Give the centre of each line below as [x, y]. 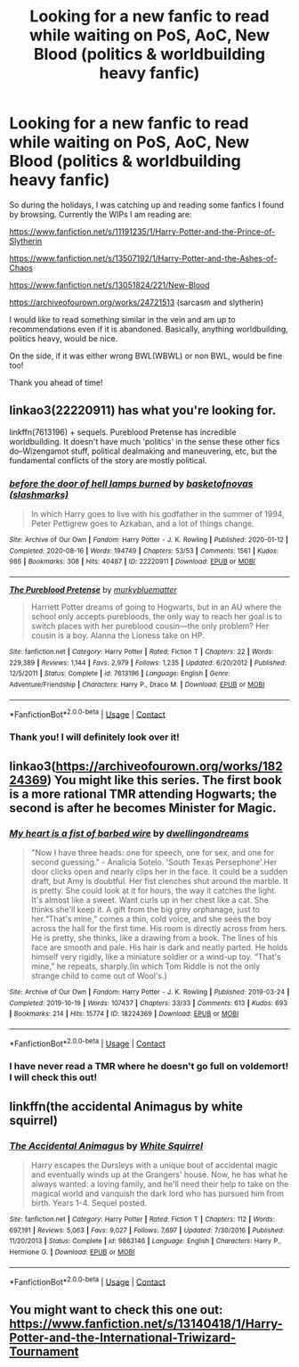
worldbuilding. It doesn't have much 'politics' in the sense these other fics [145, 441]
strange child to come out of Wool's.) [99, 975]
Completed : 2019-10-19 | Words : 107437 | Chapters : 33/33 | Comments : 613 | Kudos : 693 [148, 1003]
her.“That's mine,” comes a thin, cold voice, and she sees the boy [151, 919]
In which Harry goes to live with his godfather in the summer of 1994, [158, 514]
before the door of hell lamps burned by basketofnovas [131, 483]
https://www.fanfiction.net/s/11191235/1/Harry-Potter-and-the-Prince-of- [142, 231]
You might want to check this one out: [116, 1310]
